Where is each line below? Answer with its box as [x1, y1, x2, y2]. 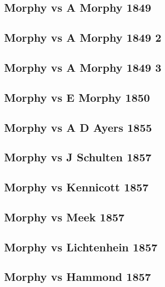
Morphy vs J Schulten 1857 [4, 149, 152, 165]
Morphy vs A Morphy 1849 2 [4, 30, 161, 45]
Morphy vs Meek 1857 [4, 209, 125, 224]
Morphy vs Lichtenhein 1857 [4, 239, 158, 254]
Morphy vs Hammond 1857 [4, 269, 151, 284]
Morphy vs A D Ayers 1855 [4, 119, 152, 135]
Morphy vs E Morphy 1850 [4, 89, 150, 105]
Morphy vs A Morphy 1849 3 [4, 59, 161, 75]
